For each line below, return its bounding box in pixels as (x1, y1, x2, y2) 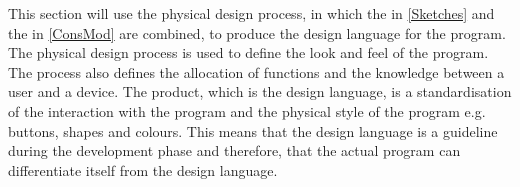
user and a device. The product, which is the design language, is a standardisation (8, 81, 512, 102)
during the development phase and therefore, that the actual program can (8, 140, 461, 161)
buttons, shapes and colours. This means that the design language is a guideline (8, 120, 498, 141)
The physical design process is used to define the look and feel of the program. (8, 42, 489, 63)
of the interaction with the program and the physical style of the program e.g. (8, 100, 486, 121)
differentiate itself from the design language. (8, 159, 278, 180)
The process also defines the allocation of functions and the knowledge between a (8, 61, 505, 82)
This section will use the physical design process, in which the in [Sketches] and (8, 3, 495, 23)
